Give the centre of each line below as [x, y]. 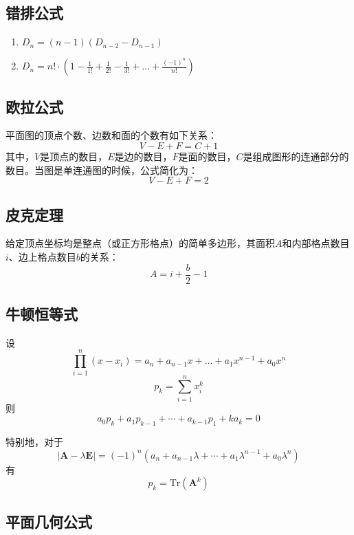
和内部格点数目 [316, 243]
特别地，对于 [34, 442]
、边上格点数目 [42, 256]
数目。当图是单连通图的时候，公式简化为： [102, 170]
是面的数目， [207, 156]
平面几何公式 [49, 521]
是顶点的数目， [74, 156]
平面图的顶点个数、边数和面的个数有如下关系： [111, 135]
